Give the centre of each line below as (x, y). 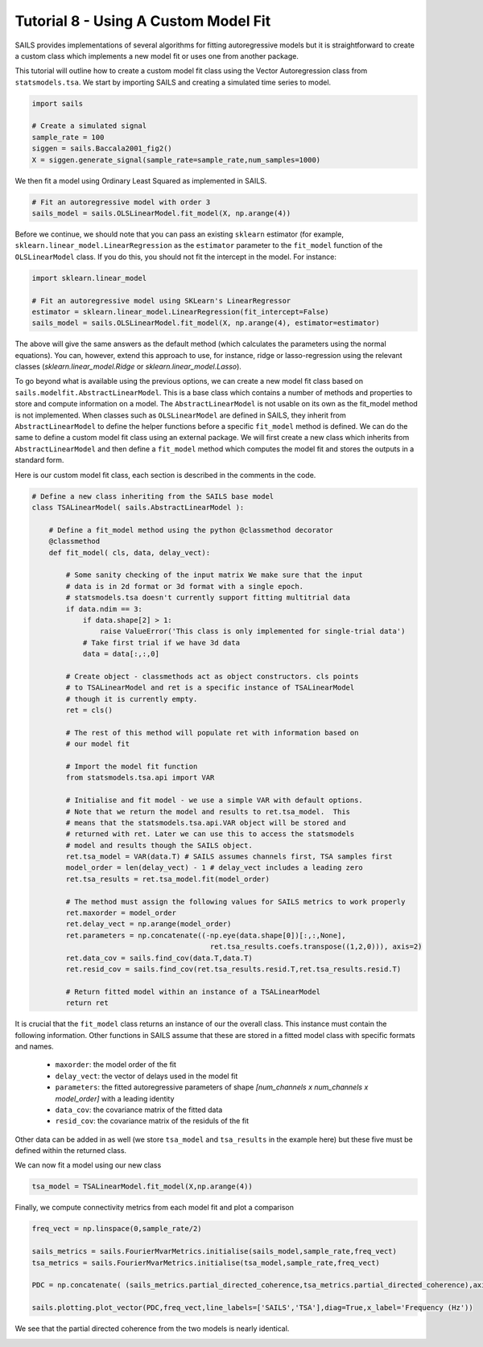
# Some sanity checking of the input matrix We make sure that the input (215, 575)
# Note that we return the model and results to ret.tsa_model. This (208, 811)
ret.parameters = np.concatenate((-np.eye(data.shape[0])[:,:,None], (206, 935)
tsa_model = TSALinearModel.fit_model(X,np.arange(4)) (142, 1186)
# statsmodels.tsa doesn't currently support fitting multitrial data (208, 598)
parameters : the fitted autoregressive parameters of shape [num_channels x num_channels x (212, 1087)
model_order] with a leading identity (115, 1098)
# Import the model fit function (132, 766)
